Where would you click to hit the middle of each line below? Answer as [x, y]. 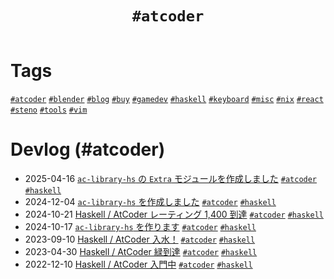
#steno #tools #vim [49, 110]
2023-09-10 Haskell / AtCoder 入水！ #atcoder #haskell [140, 239]
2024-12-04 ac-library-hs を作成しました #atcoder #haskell [150, 201]
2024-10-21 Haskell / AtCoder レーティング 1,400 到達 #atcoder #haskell [174, 214]
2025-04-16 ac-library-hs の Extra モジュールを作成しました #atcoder [171, 178]
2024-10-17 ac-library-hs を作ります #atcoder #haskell [140, 226]
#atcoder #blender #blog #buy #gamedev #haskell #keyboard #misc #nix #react [167, 99]
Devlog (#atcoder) [88, 149]
